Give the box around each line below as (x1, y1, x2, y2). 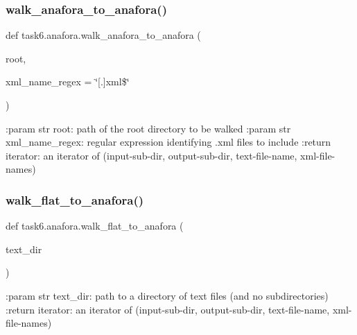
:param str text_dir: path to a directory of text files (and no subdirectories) (6, 288, 329, 302)
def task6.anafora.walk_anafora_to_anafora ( (6, 28, 201, 42)
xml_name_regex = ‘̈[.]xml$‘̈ (6, 74, 130, 89)
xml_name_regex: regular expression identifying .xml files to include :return (6, 135, 331, 149)
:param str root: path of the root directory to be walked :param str (6, 121, 291, 135)
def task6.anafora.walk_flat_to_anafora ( (6, 218, 184, 233)
